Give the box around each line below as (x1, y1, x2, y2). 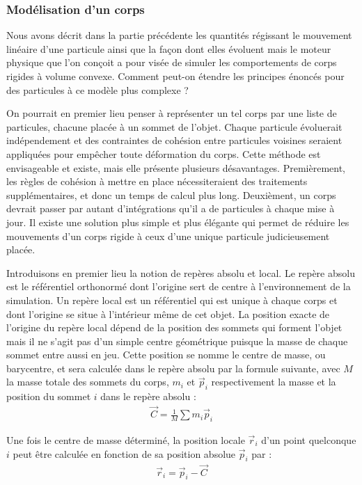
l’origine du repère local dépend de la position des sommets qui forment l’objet (6, 320, 343, 335)
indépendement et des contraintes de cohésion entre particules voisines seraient (6, 133, 343, 148)
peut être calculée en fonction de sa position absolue (13, 446, 236, 461)
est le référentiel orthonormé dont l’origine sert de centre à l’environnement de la (6, 279, 351, 294)
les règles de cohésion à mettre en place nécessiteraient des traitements (6, 174, 308, 189)
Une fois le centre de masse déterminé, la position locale (6, 432, 245, 447)
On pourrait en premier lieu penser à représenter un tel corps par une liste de (6, 106, 337, 120)
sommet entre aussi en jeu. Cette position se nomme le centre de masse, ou (6, 347, 326, 362)
